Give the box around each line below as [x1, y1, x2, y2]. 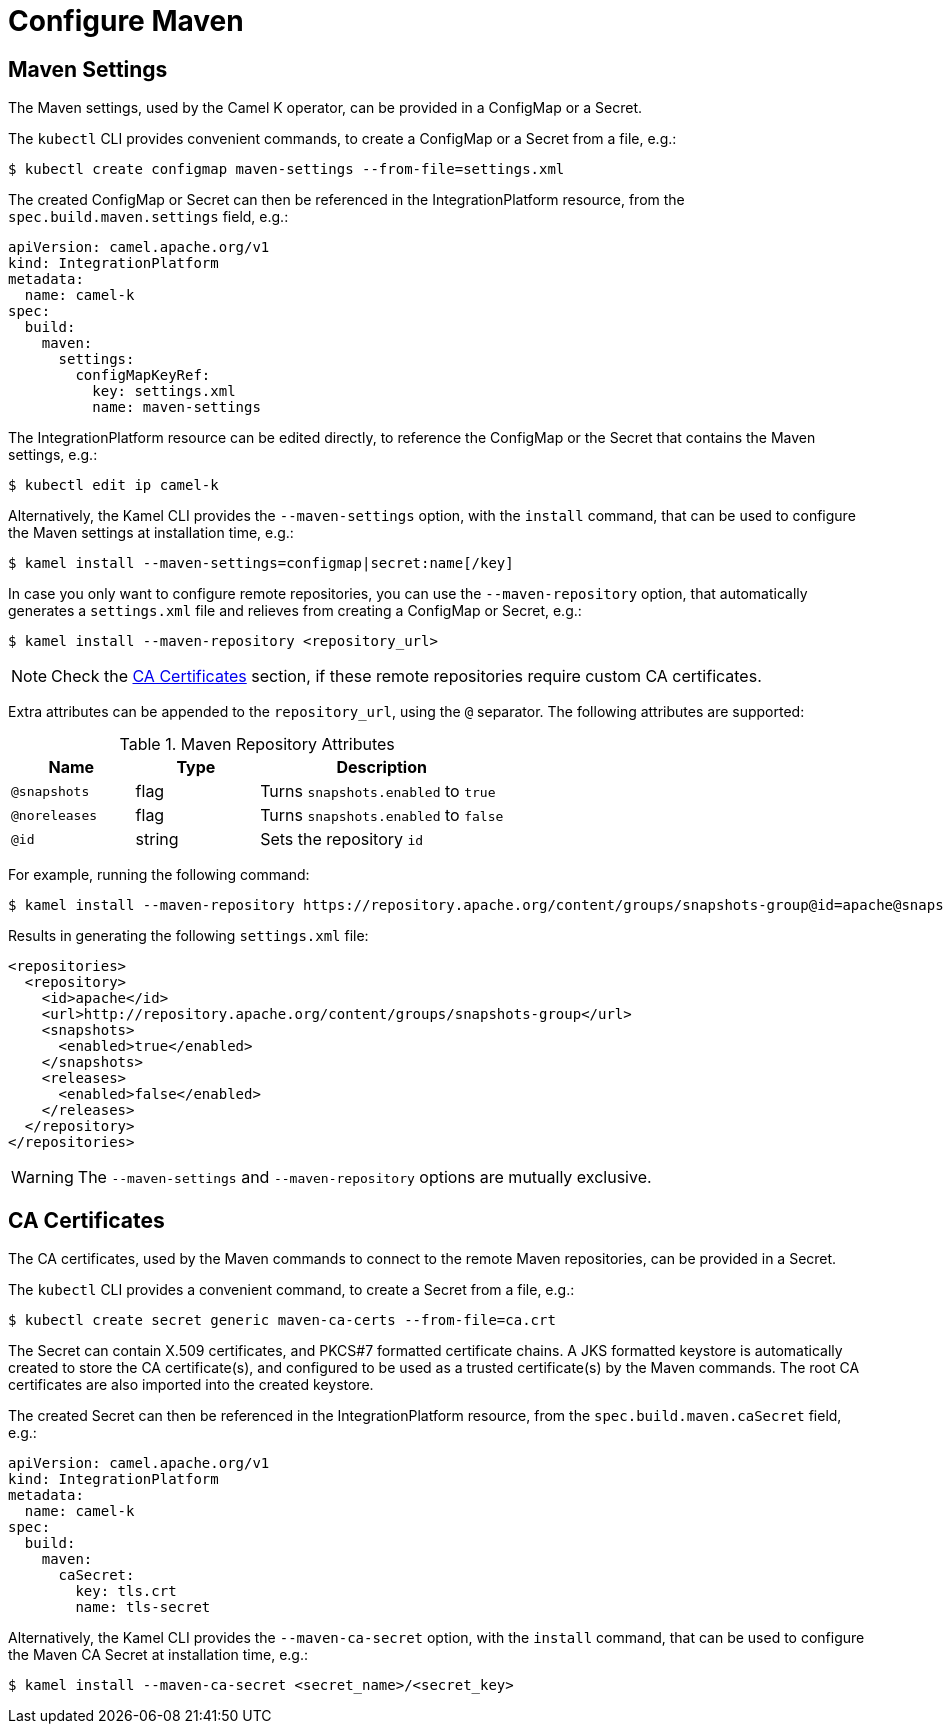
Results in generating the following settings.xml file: [8, 927, 369, 945]
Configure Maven [8, 4, 244, 38]
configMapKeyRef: [75, 367, 211, 384]
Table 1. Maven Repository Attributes [119, 734, 395, 755]
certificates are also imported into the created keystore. [8, 1376, 374, 1394]
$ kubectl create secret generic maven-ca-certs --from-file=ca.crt [8, 1312, 556, 1329]
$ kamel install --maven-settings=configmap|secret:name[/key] [8, 555, 514, 572]
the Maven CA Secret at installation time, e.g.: [8, 1646, 309, 1664]
